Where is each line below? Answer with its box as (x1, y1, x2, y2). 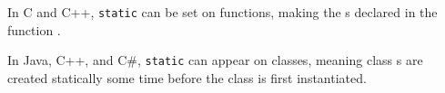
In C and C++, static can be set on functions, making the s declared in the (7, 3, 438, 21)
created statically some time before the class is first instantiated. (7, 68, 367, 87)
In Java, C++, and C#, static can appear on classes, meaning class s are (7, 51, 423, 70)
